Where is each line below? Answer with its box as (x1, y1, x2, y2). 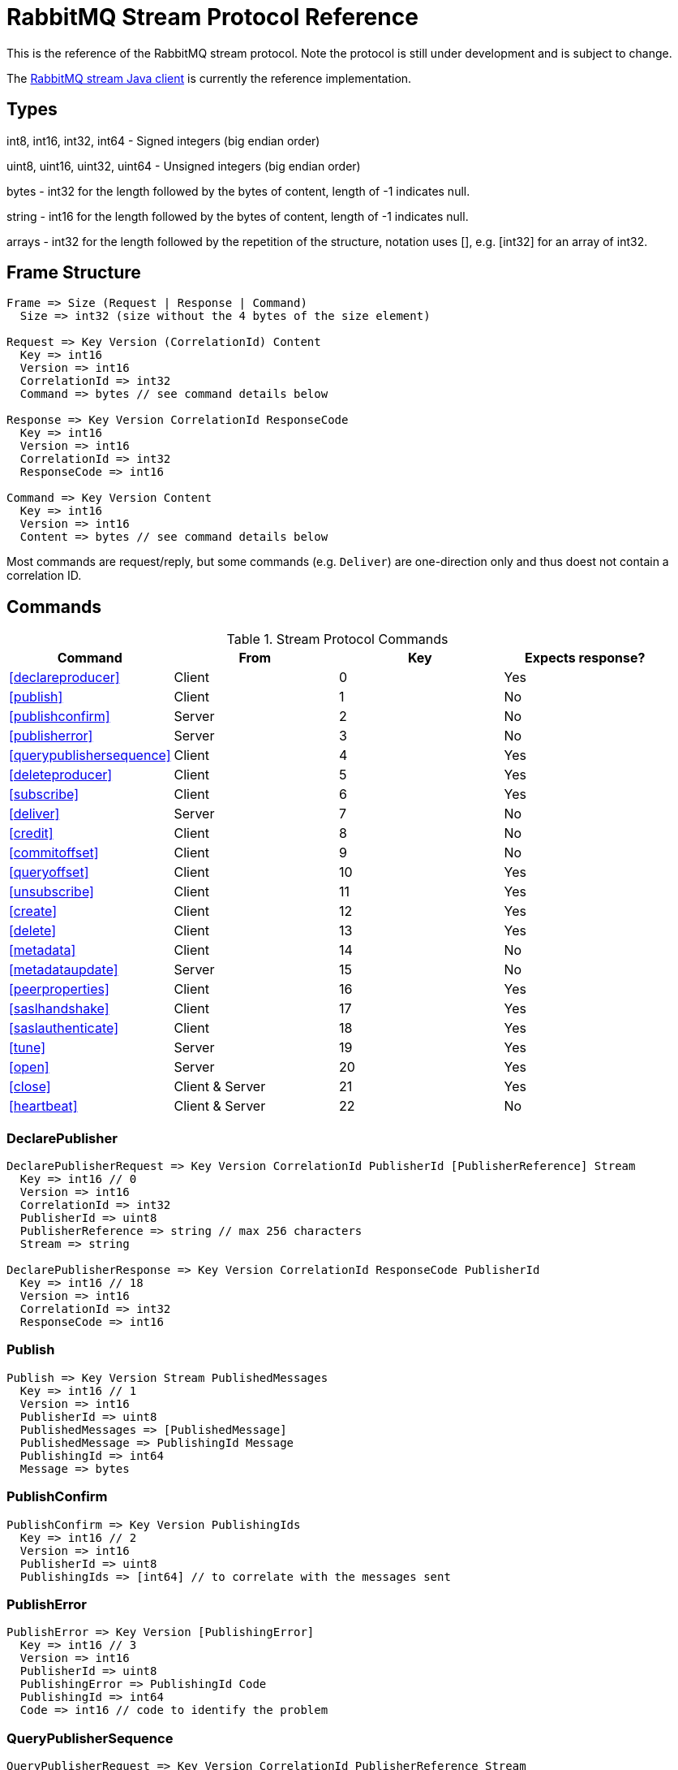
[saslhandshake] (9, 1000, 109, 1017)
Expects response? (525, 650, 646, 667)
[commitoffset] (9, 844, 99, 861)
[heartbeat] (9, 1098, 78, 1115)
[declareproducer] (9, 669, 120, 686)
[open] (9, 1059, 49, 1076)
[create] (9, 903, 58, 920)
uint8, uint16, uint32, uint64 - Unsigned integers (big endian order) (6, 158, 361, 173)
